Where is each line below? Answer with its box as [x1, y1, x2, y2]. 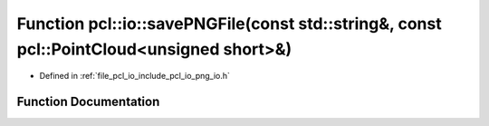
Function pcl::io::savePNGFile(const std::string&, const [16, 14, 443, 34]
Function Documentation [16, 94, 160, 110]
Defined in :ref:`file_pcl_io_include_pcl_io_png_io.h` [39, 71, 231, 82]
